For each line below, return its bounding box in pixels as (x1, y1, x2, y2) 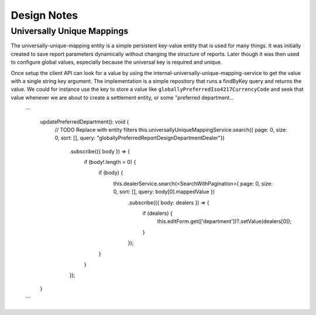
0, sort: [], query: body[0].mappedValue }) (113, 188, 215, 196)
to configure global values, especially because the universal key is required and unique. (11, 59, 222, 66)
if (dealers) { (142, 210, 173, 217)
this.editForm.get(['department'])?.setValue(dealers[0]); (157, 218, 292, 225)
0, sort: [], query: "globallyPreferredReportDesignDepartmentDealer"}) (54, 135, 225, 142)
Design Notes (11, 9, 78, 22)
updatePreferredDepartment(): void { (40, 118, 129, 125)
